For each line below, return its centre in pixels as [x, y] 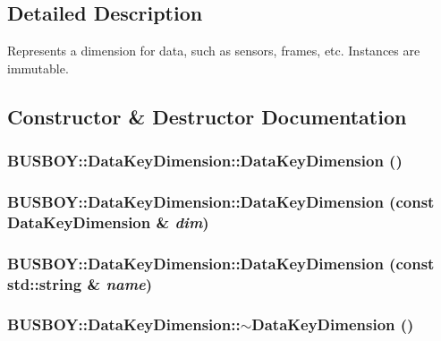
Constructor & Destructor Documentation [207, 116]
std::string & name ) [80, 283]
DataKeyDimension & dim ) [108, 222]
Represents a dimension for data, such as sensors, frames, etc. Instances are [214, 51]
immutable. [38, 68]
